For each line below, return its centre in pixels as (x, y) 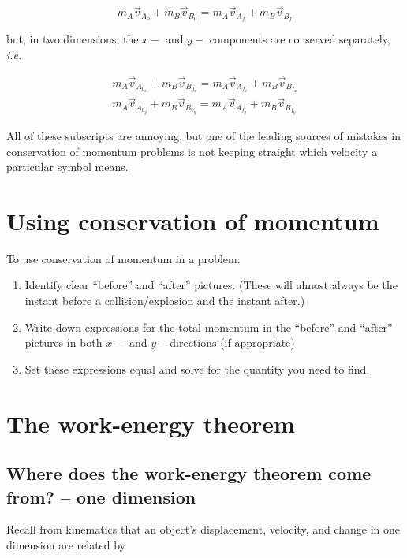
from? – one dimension (101, 496)
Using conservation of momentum (193, 220)
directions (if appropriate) (232, 342)
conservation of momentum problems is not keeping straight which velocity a (192, 151)
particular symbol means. (67, 167)
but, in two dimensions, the (73, 39)
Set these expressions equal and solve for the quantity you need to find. (197, 368)
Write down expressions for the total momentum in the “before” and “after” (209, 327)
